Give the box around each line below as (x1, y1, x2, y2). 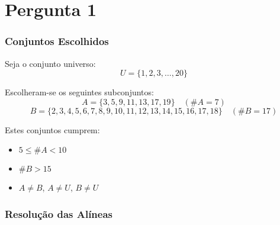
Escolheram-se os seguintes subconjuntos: (5, 86, 154, 98)
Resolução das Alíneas (5, 206, 113, 221)
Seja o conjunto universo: (5, 57, 96, 69)
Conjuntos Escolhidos (5, 34, 109, 49)
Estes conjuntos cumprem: (5, 123, 100, 136)
